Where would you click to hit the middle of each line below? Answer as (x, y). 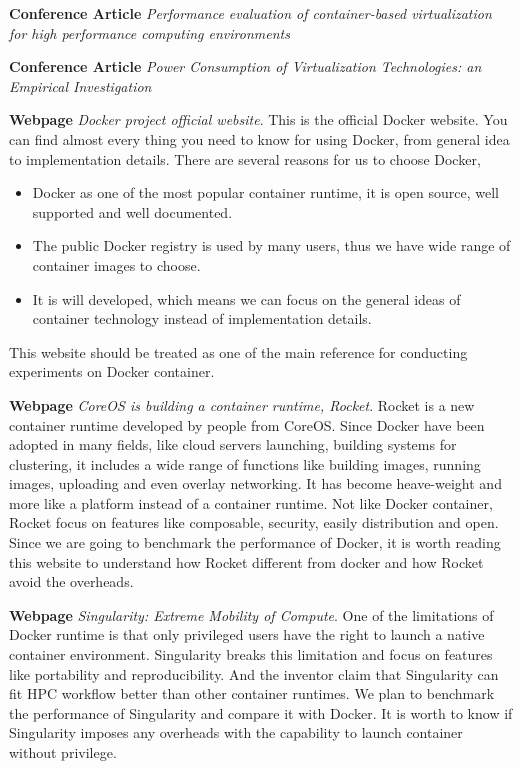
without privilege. (63, 752)
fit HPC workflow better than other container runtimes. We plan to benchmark (252, 693)
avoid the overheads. (71, 581)
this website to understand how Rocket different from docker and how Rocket (246, 561)
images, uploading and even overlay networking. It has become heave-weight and (255, 483)
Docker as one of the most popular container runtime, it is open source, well (265, 192)
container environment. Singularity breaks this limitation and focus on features (251, 654)
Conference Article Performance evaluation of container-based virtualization (250, 13)
